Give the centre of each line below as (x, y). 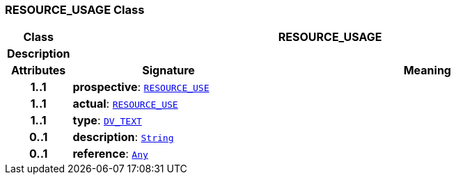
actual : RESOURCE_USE (125, 104)
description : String (123, 137)
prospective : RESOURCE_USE (141, 87)
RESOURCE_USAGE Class (75, 10)
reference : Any (110, 154)
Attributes (39, 71)
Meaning (427, 71)
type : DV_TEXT (107, 121)
